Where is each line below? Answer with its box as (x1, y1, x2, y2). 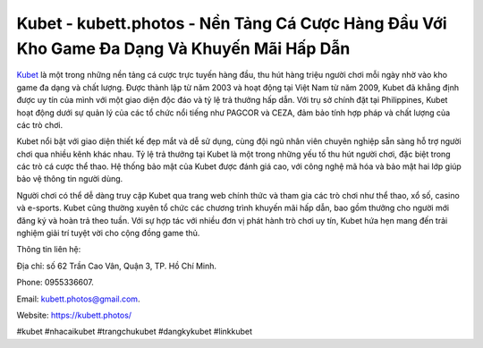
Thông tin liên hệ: (16, 244, 81, 255)
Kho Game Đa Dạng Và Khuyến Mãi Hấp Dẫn (16, 38, 351, 58)
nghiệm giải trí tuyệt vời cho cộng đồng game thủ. (16, 228, 200, 239)
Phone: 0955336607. (16, 277, 94, 288)
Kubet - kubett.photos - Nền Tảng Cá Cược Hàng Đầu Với (16, 13, 447, 33)
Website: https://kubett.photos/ (16, 310, 132, 320)
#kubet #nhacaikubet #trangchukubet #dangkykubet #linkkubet (16, 327, 253, 337)
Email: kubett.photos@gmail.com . (16, 293, 140, 304)
